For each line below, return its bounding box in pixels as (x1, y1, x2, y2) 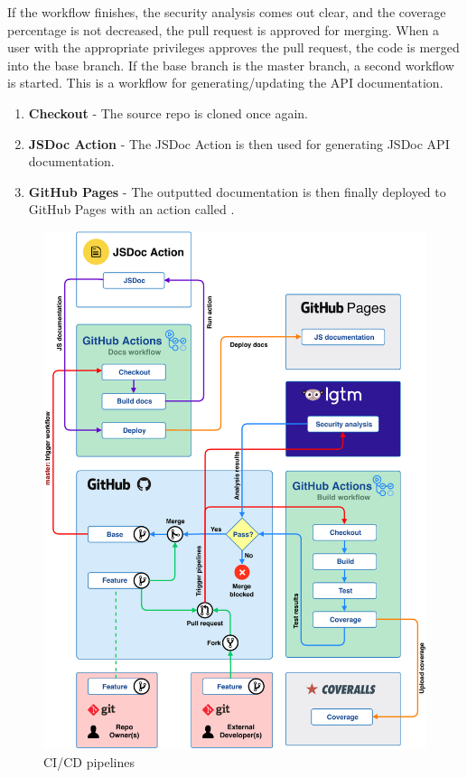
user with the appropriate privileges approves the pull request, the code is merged (7, 38, 460, 57)
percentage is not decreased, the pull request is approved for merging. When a (7, 20, 440, 39)
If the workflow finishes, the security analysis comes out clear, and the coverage (7, 3, 446, 21)
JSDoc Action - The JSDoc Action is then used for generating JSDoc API (28, 134, 450, 153)
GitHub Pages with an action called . (28, 200, 235, 219)
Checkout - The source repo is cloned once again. (28, 103, 309, 122)
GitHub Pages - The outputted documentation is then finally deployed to (28, 182, 446, 201)
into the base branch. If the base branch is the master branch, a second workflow (7, 55, 454, 74)
